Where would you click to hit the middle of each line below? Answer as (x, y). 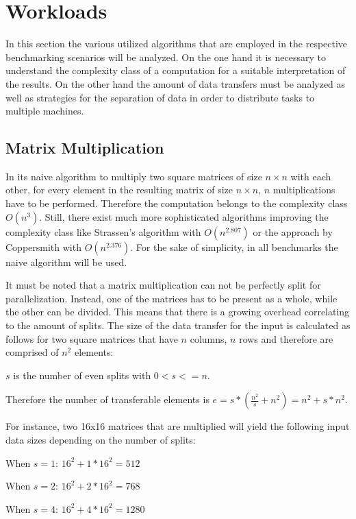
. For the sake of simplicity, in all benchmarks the (234, 246)
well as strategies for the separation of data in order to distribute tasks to (160, 97)
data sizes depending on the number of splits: (101, 440)
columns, (208, 338)
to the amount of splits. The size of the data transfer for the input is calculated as (178, 325)
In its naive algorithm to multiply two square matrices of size (134, 176)
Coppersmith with (43, 246)
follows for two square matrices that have (92, 338)
